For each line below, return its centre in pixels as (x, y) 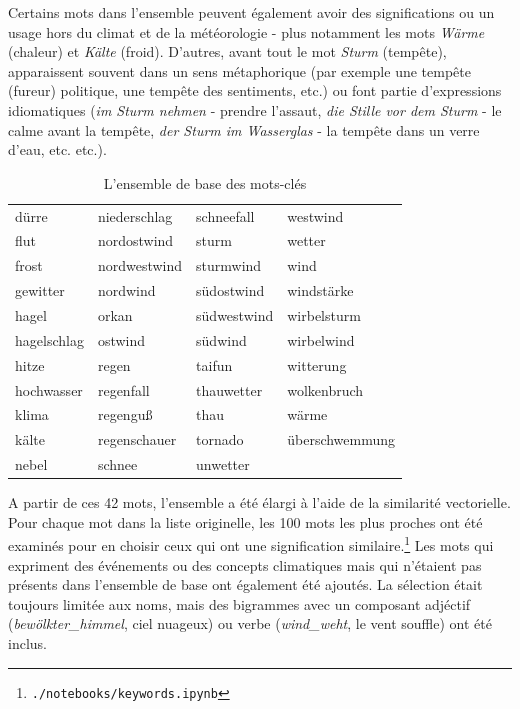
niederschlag (135, 215)
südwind (221, 339)
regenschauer (137, 439)
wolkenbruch (325, 389)
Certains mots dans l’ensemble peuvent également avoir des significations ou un (251, 12)
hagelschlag (49, 339)
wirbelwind (321, 339)
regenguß (125, 414)
